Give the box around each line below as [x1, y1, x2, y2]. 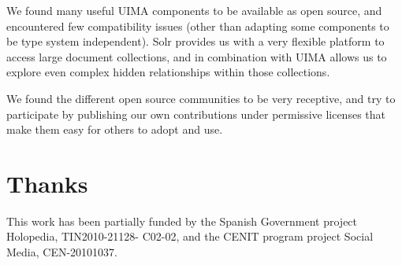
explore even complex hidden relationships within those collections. [6, 64, 330, 80]
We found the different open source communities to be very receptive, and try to [6, 90, 396, 106]
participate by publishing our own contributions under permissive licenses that [6, 105, 385, 122]
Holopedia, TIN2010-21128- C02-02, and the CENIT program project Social [6, 228, 374, 245]
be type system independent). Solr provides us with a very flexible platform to [6, 33, 385, 50]
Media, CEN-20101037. [6, 244, 117, 260]
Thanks [6, 167, 88, 199]
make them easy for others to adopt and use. [6, 121, 223, 138]
